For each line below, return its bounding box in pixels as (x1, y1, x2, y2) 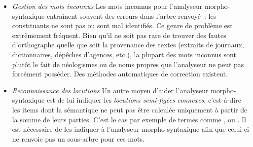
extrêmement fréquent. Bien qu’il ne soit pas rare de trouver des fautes (12, 30, 226, 40)
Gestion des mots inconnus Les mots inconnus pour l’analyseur (12, 1, 203, 11)
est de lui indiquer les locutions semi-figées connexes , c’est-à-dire (46, 95, 241, 105)
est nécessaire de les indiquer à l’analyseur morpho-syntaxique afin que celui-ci (12, 124, 249, 134)
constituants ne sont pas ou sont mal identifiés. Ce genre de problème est (12, 20, 233, 31)
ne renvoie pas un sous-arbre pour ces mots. (12, 133, 145, 144)
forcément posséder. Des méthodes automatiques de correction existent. (12, 69, 228, 79)
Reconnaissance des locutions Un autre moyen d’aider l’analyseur (12, 85, 209, 95)
